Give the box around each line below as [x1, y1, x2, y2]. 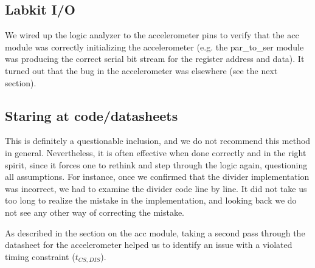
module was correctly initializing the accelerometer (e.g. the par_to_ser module [5, 40, 304, 53]
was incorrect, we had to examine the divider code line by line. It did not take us [5, 182, 307, 194]
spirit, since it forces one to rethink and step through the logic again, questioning [5, 158, 308, 171]
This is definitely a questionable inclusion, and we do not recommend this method [5, 134, 311, 147]
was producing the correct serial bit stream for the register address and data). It [5, 52, 305, 65]
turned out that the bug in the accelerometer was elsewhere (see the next [5, 64, 278, 77]
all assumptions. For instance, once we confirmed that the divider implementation [5, 170, 310, 183]
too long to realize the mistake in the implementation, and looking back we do [5, 194, 297, 207]
